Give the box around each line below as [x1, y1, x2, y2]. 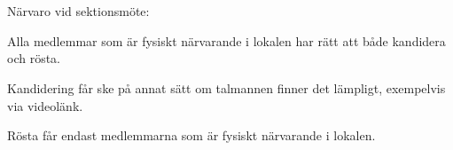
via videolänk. [7, 96, 83, 114]
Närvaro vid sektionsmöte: [7, 2, 150, 20]
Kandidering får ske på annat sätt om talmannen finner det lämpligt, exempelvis [7, 78, 446, 97]
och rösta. [7, 49, 61, 67]
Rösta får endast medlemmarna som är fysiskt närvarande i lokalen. [7, 126, 376, 145]
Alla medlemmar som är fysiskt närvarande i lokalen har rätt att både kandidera [7, 31, 446, 50]
